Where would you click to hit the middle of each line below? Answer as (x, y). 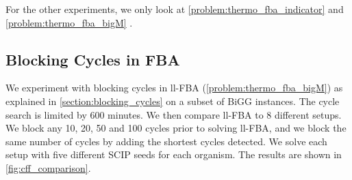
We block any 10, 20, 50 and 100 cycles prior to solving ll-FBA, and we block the (176, 128)
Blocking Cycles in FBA (93, 59)
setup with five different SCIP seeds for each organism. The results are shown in (174, 154)
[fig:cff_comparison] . (48, 167)
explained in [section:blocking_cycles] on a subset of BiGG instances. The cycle (173, 101)
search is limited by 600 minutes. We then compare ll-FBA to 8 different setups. (174, 114)
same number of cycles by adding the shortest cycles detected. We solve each (166, 141)
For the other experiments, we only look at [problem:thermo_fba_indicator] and (175, 9)
